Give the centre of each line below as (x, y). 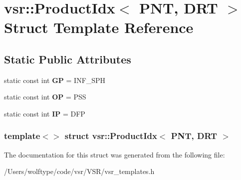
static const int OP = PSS (45, 97)
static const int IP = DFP (45, 113)
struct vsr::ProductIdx (111, 136)
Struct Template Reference (99, 27)
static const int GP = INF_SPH (55, 80)
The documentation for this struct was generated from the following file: (115, 154)
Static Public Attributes (68, 59)
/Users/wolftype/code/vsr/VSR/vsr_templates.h (79, 171)
